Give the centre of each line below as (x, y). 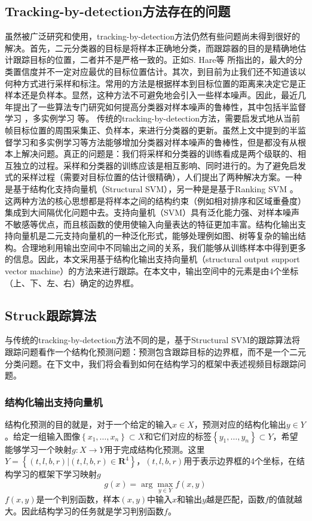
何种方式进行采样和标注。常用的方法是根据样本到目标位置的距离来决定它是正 (155, 83)
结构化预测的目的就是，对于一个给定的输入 (88, 424)
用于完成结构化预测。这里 (155, 449)
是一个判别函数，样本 (78, 499)
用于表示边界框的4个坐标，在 (240, 461)
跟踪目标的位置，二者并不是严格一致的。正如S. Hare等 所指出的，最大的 (154, 60)
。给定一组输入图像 (42, 436)
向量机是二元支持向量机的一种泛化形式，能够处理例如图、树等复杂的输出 (155, 236)
